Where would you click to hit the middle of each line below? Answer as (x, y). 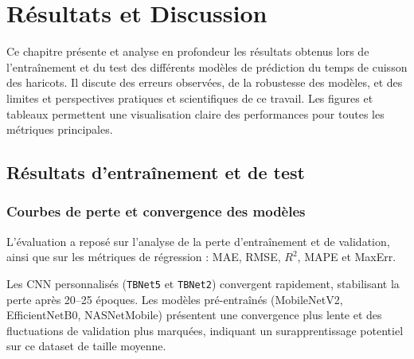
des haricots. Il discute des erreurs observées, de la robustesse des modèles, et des (205, 82)
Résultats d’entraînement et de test (156, 172)
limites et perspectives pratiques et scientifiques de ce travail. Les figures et (190, 98)
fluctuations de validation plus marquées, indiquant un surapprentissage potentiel (205, 330)
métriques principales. (60, 129)
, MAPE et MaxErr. (347, 257)
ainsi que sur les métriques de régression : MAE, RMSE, (144, 257)
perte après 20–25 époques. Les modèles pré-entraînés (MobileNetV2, (175, 299)
